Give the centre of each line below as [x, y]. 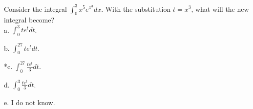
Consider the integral [35, 9]
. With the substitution [136, 9]
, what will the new [220, 9]
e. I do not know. [30, 102]
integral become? [29, 20]
